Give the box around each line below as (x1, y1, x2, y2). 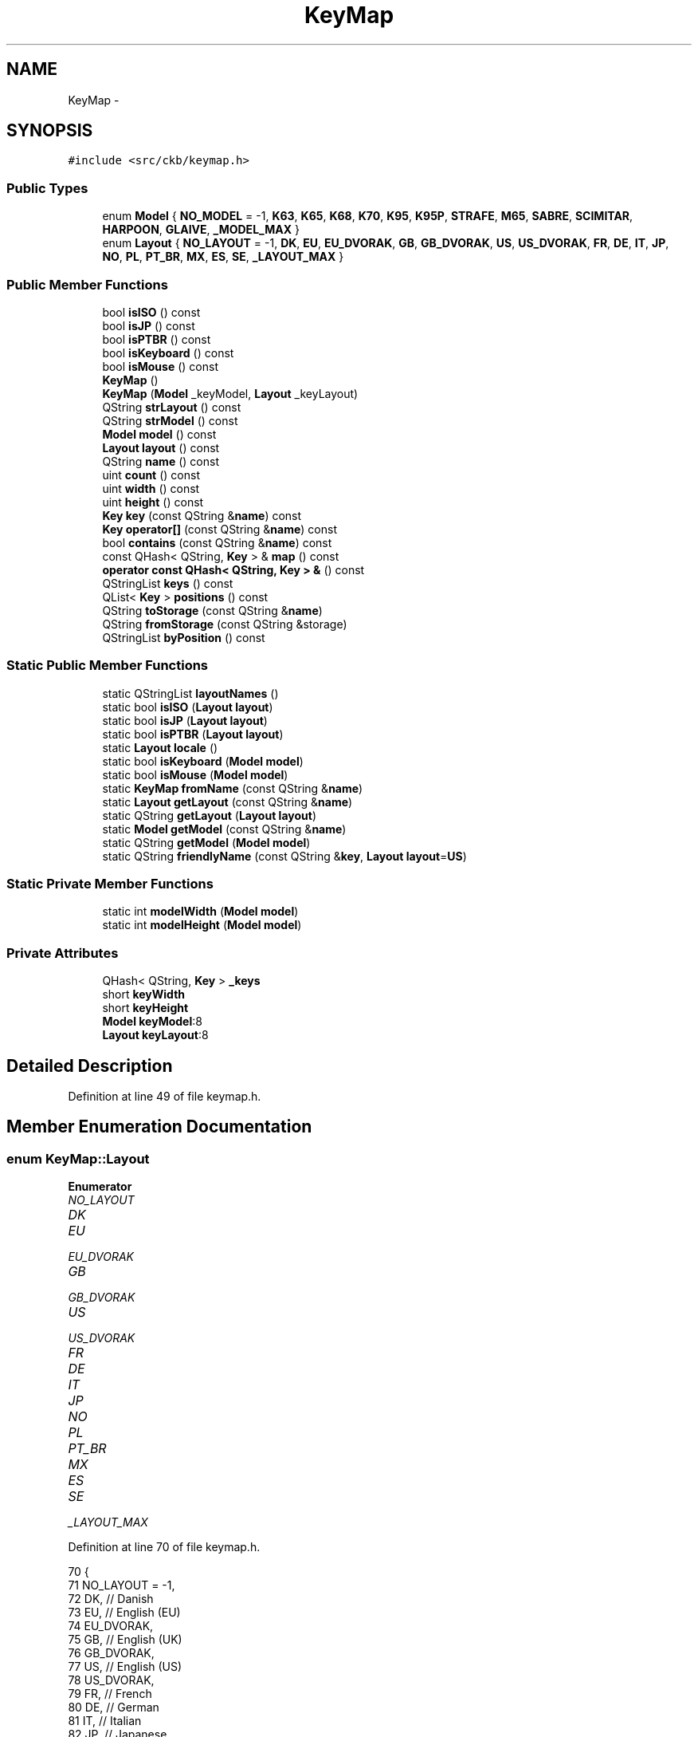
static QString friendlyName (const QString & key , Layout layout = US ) (102, 849, 467, 863)
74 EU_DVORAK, (68, 1619, 154, 1633)
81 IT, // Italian (68, 1714, 142, 1728)
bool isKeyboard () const (102, 345, 234, 360)
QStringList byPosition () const (102, 630, 265, 644)
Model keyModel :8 (102, 1014, 202, 1029)
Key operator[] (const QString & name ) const (102, 522, 337, 536)
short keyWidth (102, 987, 186, 1002)
